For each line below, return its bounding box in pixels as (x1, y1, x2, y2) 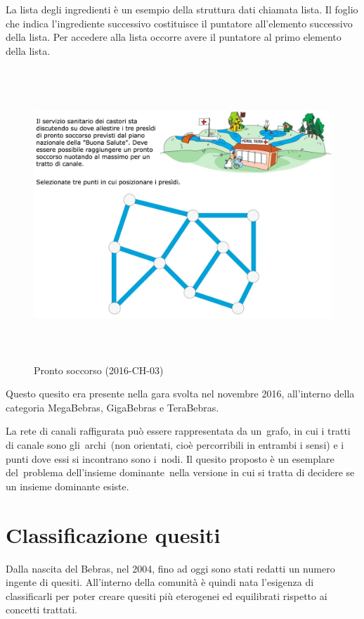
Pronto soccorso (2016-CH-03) (34, 362, 164, 377)
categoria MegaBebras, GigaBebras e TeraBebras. (6, 400, 219, 414)
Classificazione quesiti (6, 520, 221, 549)
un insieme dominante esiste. (6, 478, 129, 493)
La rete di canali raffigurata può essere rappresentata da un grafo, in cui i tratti (6, 423, 351, 438)
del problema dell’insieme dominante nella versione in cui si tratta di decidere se (6, 465, 355, 480)
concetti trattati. (6, 602, 77, 617)
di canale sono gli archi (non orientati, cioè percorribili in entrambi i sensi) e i (6, 438, 344, 452)
